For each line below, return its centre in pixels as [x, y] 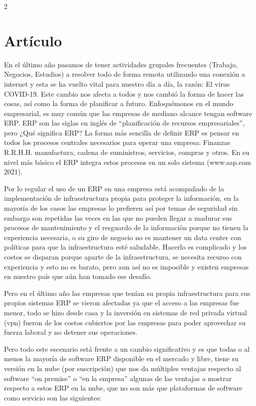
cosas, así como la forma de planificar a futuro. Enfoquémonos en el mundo [119, 103]
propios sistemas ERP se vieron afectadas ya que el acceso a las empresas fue [122, 303]
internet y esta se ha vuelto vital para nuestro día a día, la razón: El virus [117, 83]
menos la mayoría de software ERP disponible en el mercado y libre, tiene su [121, 358]
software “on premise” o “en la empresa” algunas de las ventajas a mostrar [118, 378]
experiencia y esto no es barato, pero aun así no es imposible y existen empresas [127, 266]
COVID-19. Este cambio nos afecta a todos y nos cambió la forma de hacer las [124, 93]
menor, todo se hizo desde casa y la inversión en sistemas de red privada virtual [126, 312]
